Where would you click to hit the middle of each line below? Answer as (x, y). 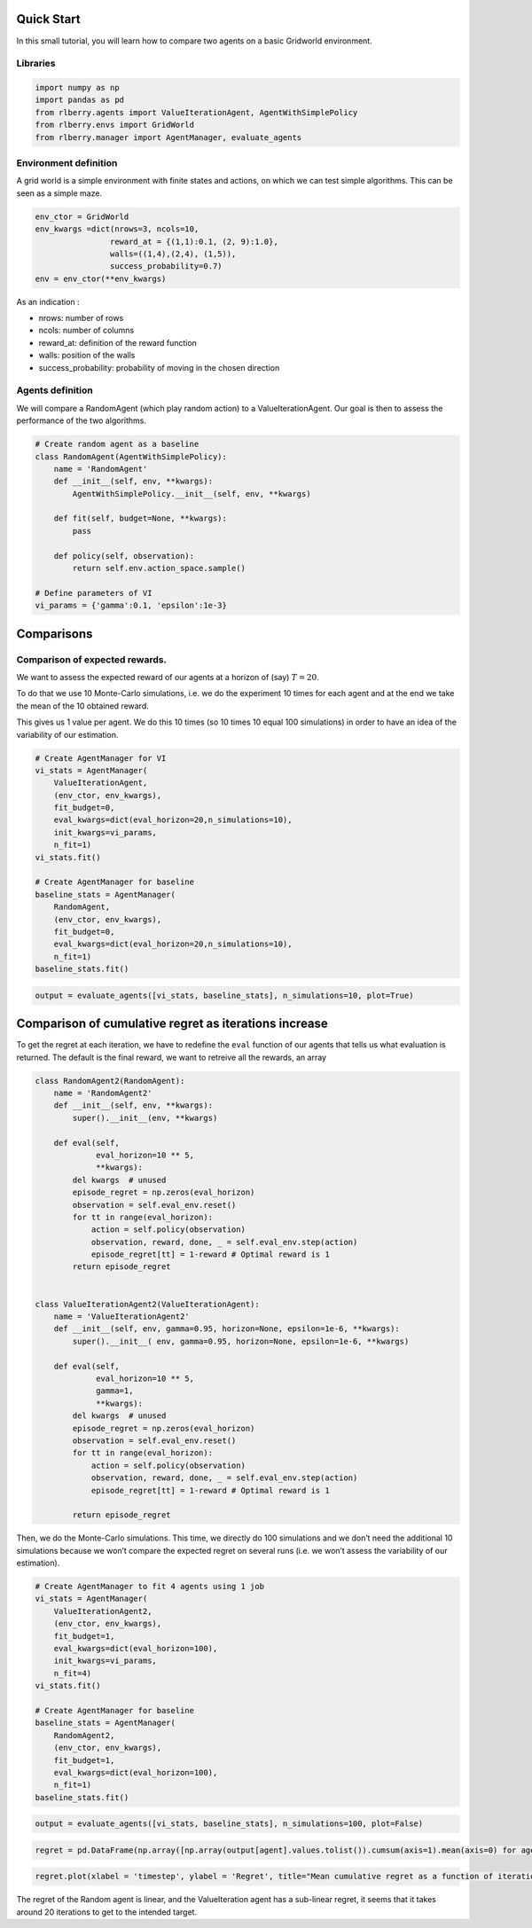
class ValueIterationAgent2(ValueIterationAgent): (148, 1304)
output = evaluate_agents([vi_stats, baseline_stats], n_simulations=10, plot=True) (224, 995)
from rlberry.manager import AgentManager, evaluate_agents (168, 137)
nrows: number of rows (81, 318)
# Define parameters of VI (94, 593)
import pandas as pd (79, 100)
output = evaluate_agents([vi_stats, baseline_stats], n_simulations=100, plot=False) (229, 1824)
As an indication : (48, 302)
